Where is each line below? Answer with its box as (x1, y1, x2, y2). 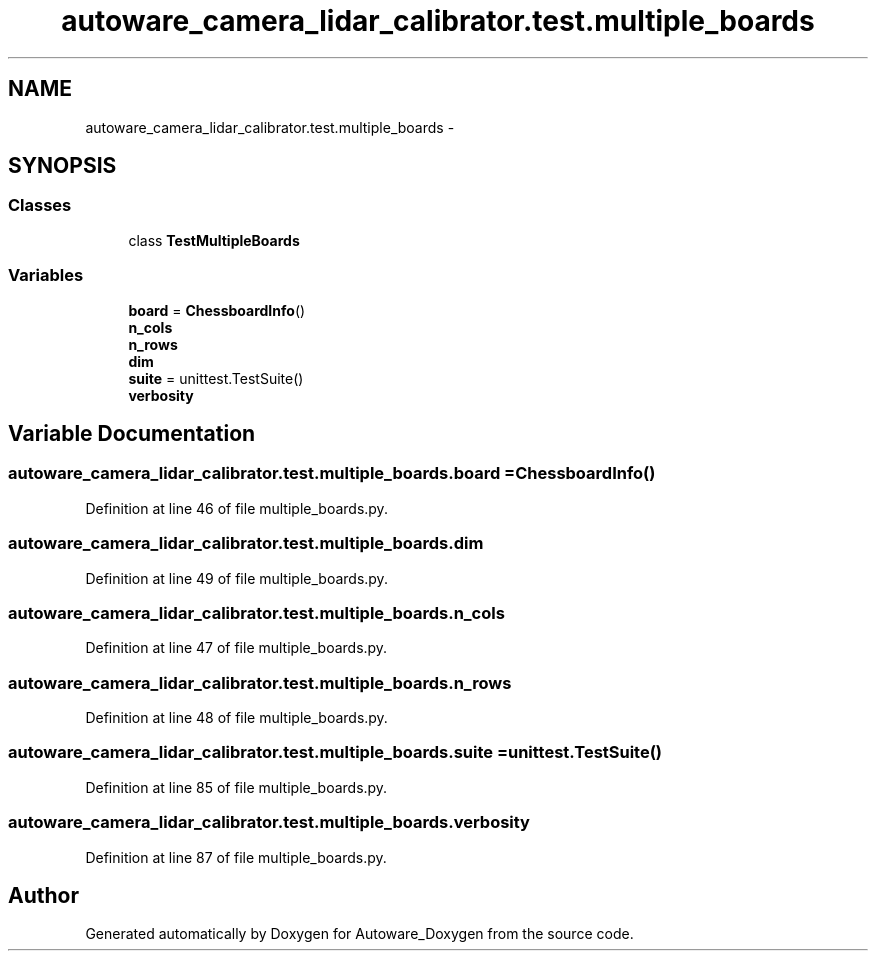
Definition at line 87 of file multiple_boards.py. (85, 848, 387, 866)
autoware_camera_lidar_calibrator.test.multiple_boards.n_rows (8, 672, 512, 693)
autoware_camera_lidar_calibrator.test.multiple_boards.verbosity (8, 812, 530, 833)
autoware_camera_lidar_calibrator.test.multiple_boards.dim (8, 533, 484, 554)
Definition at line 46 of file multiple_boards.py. (85, 499, 388, 517)
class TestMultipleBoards (128, 231, 300, 249)
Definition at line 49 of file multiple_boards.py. (85, 569, 388, 587)
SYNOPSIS (8, 153, 117, 179)
